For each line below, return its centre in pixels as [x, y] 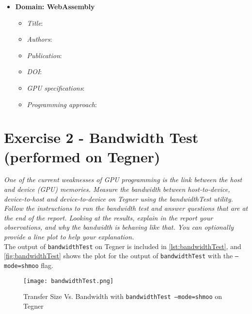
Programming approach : [62, 104]
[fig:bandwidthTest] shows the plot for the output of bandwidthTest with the [118, 256]
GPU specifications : [56, 87]
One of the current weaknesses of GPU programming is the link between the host [123, 180]
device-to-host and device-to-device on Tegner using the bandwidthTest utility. [118, 198]
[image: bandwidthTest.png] [69, 281]
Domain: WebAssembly [55, 6]
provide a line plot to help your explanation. [69, 237]
